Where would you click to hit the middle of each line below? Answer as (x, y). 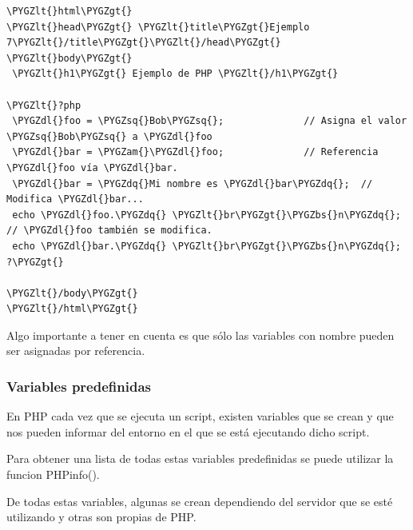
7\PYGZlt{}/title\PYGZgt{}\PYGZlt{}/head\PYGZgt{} (144, 43)
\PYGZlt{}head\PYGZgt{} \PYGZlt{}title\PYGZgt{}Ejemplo (158, 27)
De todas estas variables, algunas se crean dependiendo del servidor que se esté (200, 501)
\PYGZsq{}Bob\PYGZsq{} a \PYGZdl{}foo (109, 136)
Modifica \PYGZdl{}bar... (75, 199)
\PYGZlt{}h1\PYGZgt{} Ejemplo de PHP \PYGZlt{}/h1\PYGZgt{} (175, 74)
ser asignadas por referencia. (76, 351)
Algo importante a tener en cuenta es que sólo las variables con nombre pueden (201, 335)
